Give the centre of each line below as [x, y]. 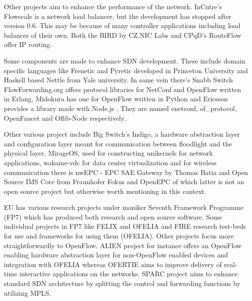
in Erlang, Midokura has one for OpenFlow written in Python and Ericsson [116, 99]
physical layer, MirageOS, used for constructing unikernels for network [109, 153]
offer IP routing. [28, 44]
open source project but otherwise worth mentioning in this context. [105, 191]
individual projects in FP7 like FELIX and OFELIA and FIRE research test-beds [125, 226]
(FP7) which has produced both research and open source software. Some [113, 216]
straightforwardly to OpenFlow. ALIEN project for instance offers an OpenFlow [123, 245]
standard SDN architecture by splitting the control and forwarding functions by [122, 283]
